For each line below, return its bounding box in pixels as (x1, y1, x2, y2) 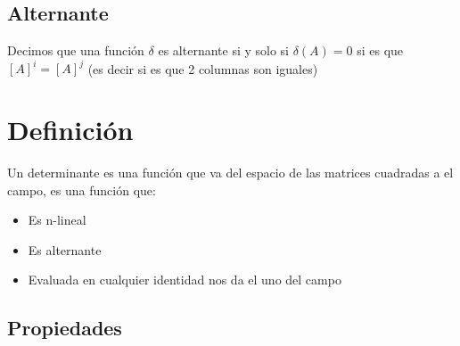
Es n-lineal (28, 210, 86, 229)
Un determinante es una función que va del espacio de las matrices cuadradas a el (7, 163, 454, 182)
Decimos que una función (7, 41, 144, 60)
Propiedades (7, 314, 122, 342)
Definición (7, 111, 134, 148)
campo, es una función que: (7, 180, 156, 199)
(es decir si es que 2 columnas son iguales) (87, 59, 318, 78)
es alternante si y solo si (158, 41, 289, 60)
